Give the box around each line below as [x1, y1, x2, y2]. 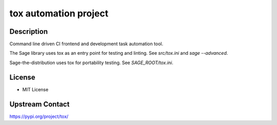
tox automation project [9, 8, 109, 19]
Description [9, 27, 48, 36]
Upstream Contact [9, 100, 70, 109]
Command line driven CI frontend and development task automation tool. [9, 41, 164, 47]
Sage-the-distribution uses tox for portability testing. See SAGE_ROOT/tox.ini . [9, 59, 174, 66]
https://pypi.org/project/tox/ [9, 113, 69, 119]
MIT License [22, 86, 49, 92]
